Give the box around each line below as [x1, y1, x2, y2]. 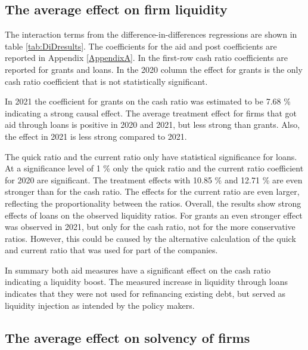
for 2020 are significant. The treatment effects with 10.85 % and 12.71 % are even [5, 173, 303, 186]
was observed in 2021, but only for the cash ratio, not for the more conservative [5, 220, 295, 233]
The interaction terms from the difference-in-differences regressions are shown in [5, 28, 297, 41]
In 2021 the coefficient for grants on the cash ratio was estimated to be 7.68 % [5, 95, 291, 108]
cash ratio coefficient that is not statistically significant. [5, 75, 208, 87]
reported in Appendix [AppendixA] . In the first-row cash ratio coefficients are [5, 51, 288, 64]
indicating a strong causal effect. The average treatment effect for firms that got [5, 106, 297, 119]
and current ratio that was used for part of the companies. [5, 244, 218, 256]
